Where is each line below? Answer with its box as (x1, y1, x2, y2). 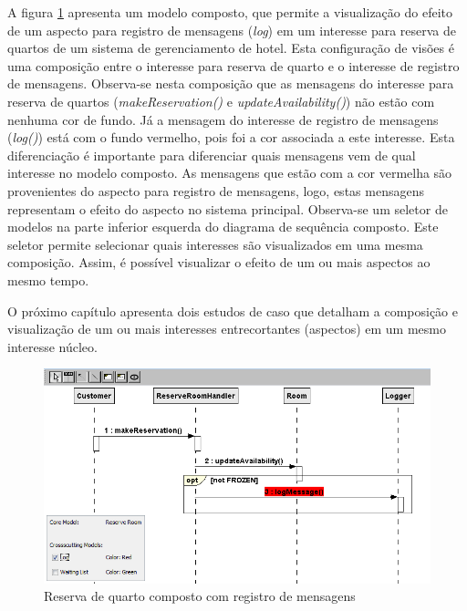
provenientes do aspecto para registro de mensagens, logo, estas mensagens (7, 181, 424, 200)
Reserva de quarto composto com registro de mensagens (44, 586, 356, 606)
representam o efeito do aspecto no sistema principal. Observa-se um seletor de (7, 199, 448, 218)
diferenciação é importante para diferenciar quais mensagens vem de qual (7, 145, 416, 164)
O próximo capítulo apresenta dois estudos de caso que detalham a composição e (7, 301, 458, 320)
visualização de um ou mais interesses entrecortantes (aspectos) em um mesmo (7, 319, 446, 338)
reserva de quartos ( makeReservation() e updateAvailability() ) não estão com (7, 91, 435, 110)
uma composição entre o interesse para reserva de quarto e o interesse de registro (7, 56, 460, 75)
